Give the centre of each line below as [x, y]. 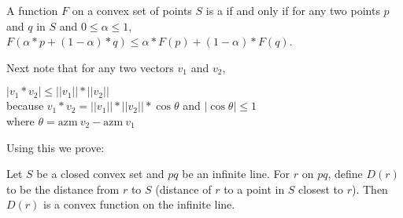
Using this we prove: [55, 147]
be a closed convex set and [100, 174]
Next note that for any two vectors [90, 67]
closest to [321, 189]
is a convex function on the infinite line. [139, 204]
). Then [370, 189]
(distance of [183, 189]
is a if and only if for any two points [293, 10]
